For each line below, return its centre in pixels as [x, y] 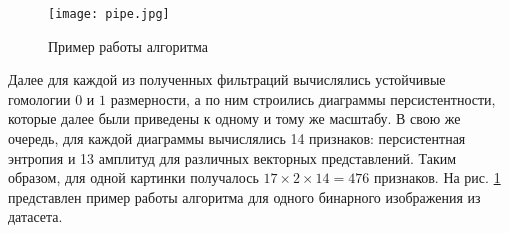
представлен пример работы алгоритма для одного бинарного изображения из [244, 196]
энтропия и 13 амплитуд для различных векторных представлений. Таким [232, 157]
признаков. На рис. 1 [437, 177]
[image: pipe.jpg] [109, 14]
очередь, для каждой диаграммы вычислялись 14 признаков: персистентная [237, 138]
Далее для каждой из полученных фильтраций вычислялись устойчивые [227, 79]
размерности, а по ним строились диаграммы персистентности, [303, 98]
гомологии [39, 98]
